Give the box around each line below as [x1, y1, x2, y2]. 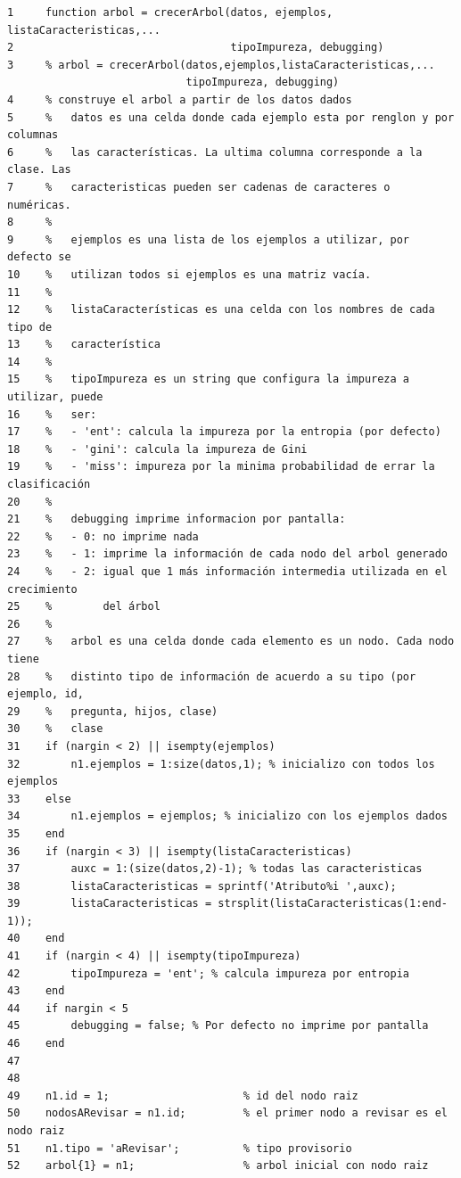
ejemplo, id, [7, 688, 84, 701]
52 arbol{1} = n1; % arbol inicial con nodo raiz [7, 1159, 429, 1173]
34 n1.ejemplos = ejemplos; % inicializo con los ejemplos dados [7, 810, 448, 823]
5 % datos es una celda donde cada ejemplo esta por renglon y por [7, 111, 455, 124]
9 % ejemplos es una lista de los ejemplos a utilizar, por [7, 233, 410, 246]
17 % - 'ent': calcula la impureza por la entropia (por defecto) [7, 425, 441, 439]
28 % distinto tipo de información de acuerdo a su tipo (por [7, 670, 416, 683]
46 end [7, 1037, 65, 1050]
